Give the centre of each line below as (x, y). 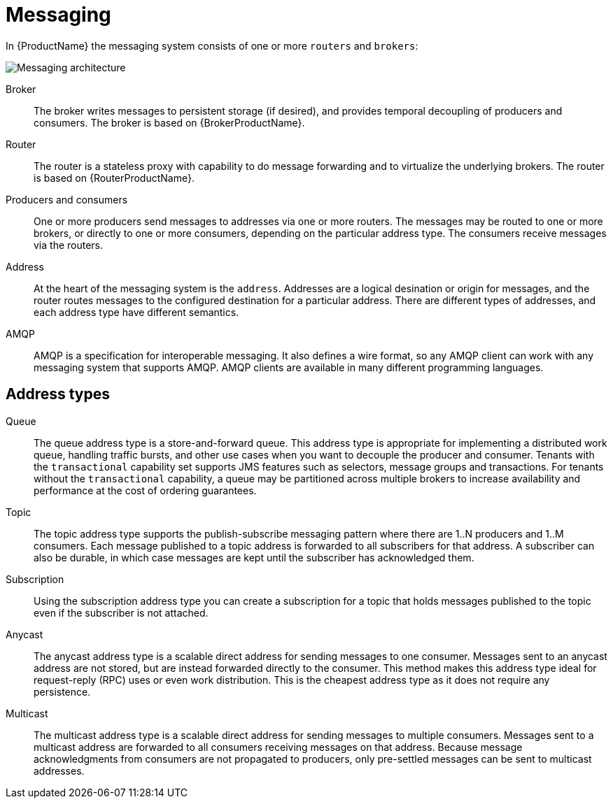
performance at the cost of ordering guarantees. (145, 490)
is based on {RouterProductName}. (114, 178)
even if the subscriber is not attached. (121, 612)
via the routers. (69, 245)
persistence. (62, 691)
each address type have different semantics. (136, 312)
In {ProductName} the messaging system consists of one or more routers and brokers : (212, 45)
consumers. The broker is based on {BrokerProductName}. (169, 122)
